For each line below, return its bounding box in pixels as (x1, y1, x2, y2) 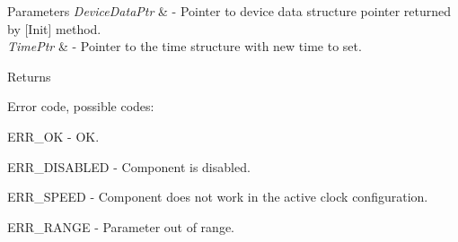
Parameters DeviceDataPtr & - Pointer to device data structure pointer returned (7, 2, 452, 20)
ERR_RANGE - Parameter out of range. (7, 217, 234, 236)
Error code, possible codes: (7, 97, 154, 116)
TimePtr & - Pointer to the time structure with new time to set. (7, 37, 362, 56)
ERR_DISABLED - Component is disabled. (7, 157, 251, 176)
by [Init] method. (7, 19, 101, 38)
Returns (7, 66, 51, 85)
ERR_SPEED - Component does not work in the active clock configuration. (7, 187, 428, 206)
